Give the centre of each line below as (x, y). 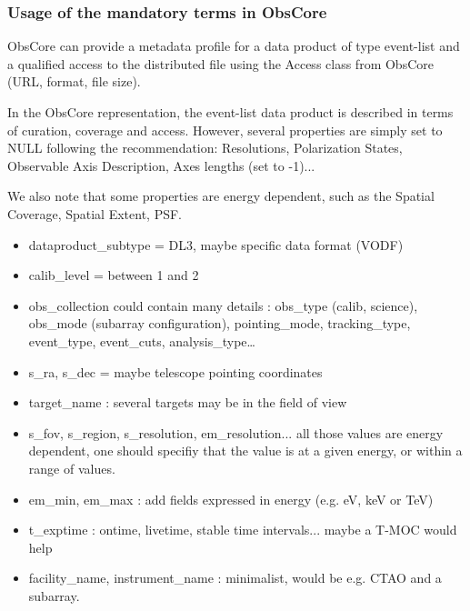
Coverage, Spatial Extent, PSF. (95, 213)
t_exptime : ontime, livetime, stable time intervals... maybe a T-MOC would (243, 530)
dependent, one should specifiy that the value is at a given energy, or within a (245, 451)
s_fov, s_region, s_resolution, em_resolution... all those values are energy (236, 432)
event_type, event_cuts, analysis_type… (142, 341)
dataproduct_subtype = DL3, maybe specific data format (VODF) (216, 244)
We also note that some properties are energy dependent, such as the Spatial (221, 196)
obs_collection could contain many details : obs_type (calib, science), (223, 305)
